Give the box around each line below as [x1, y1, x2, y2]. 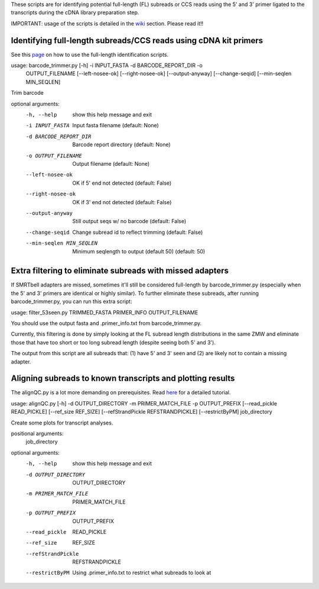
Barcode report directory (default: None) [72, 141, 171, 148]
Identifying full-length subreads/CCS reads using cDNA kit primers [11, 36, 263, 46]
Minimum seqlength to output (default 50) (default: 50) [72, 247, 206, 255]
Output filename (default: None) [72, 160, 150, 167]
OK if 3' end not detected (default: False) [72, 198, 172, 205]
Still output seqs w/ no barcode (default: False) [72, 218, 187, 225]
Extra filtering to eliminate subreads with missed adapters [11, 266, 229, 276]
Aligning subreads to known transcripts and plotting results [11, 374, 235, 384]
